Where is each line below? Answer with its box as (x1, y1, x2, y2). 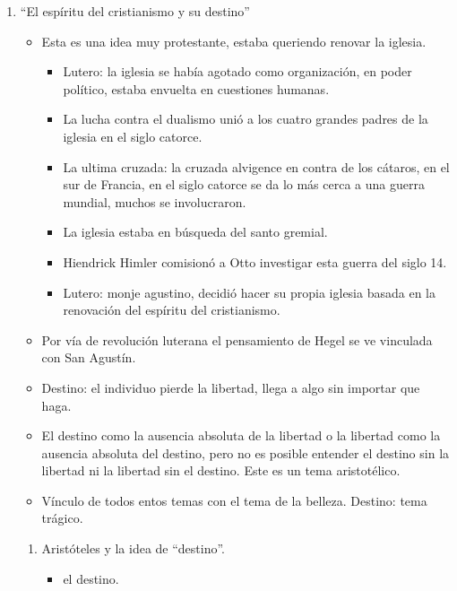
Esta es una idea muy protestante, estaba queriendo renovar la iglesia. (41, 31, 427, 50)
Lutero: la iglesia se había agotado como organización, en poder (63, 62, 412, 81)
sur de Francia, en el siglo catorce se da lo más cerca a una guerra (63, 175, 425, 194)
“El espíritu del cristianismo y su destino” (20, 2, 250, 20)
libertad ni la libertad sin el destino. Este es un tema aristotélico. (41, 461, 401, 480)
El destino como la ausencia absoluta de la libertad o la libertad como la (41, 426, 441, 445)
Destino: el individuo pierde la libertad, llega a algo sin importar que (41, 378, 420, 396)
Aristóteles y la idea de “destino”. (41, 539, 226, 558)
